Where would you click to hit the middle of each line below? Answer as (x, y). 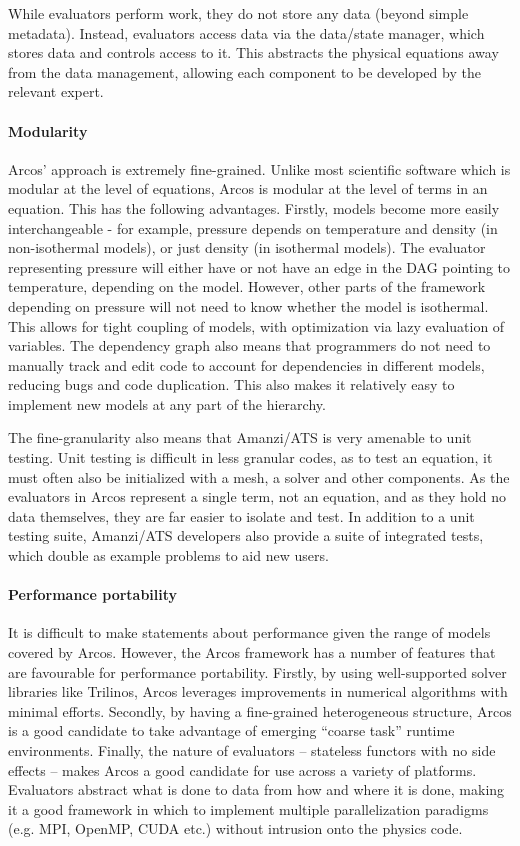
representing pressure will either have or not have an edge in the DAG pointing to (259, 266)
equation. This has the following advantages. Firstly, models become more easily (254, 207)
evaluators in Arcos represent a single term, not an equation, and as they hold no (257, 496)
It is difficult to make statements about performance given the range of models (249, 632)
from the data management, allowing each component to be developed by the (244, 71)
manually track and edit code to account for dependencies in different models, (246, 364)
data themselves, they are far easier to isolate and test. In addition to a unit (241, 515)
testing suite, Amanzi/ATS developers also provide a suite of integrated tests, (246, 535)
